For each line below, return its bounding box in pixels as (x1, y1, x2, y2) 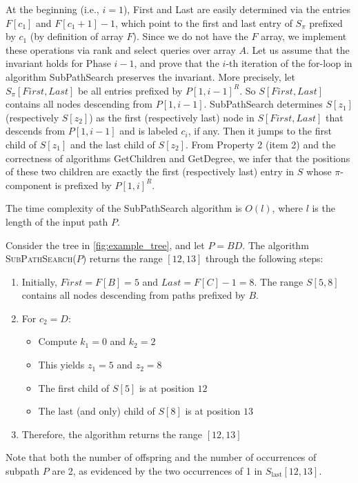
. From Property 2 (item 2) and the (186, 137, 336, 151)
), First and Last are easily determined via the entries (123, 2, 350, 16)
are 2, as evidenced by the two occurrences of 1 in (52, 464, 263, 478)
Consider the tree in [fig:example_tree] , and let (6, 237, 205, 252)
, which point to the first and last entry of (115, 15, 292, 30)
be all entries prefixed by (77, 83, 183, 97)
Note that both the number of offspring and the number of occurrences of (6, 450, 317, 464)
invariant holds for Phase (6, 56, 111, 70)
